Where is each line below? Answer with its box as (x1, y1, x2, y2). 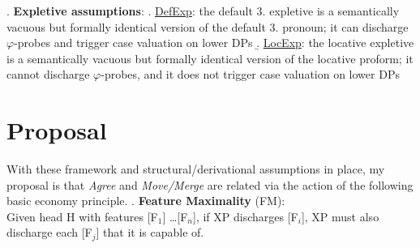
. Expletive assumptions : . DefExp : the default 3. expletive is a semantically (6, 2, 400, 19)
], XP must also (301, 207, 379, 224)
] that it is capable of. (96, 224, 204, 241)
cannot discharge (6, 66, 90, 83)
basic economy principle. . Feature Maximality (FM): (6, 192, 285, 209)
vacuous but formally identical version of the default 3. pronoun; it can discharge (6, 18, 409, 35)
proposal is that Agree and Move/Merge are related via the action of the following (6, 176, 414, 193)
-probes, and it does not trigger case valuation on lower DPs (101, 66, 400, 83)
